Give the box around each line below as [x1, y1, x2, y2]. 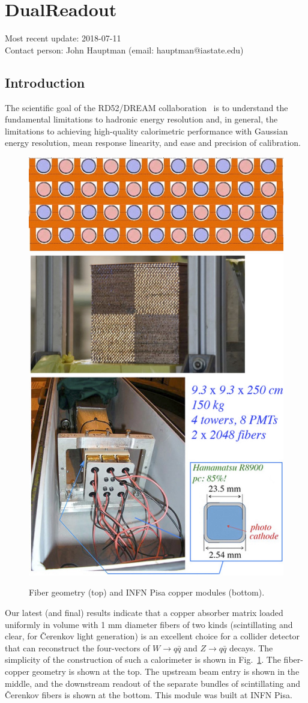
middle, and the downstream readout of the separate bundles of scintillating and [5, 677, 301, 689]
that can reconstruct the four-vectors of [5, 641, 150, 654]
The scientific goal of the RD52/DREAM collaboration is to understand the [5, 101, 288, 113]
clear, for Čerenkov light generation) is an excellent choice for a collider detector [5, 630, 300, 642]
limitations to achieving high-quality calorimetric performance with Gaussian [5, 124, 288, 137]
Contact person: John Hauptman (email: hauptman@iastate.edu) [5, 43, 244, 56]
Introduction [5, 73, 85, 91]
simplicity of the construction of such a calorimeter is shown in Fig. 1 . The [5, 653, 281, 666]
